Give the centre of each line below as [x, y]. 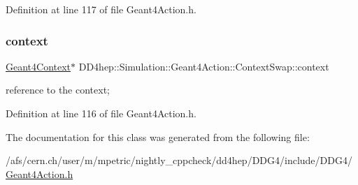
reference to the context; [58, 90]
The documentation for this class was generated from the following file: [158, 136]
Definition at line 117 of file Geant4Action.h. [101, 9]
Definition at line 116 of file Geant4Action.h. [101, 113]
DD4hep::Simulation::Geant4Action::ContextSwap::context [204, 66]
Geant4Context [38, 66]
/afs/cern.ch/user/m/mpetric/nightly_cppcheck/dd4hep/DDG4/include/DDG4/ [179, 160]
